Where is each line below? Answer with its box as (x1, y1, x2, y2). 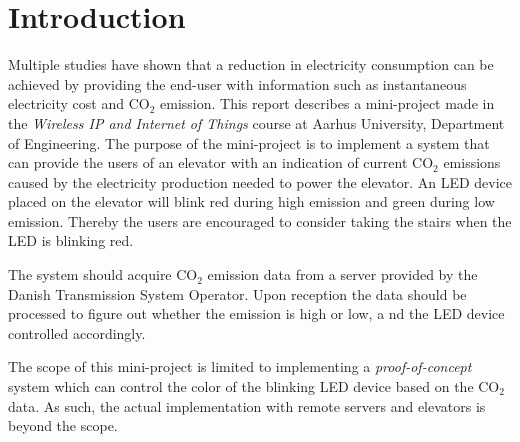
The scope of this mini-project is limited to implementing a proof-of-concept (8, 356, 472, 377)
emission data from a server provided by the (207, 264, 478, 285)
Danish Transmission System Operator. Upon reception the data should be (8, 283, 467, 304)
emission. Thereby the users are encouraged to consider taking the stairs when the (8, 210, 512, 231)
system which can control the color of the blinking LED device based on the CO (8, 376, 500, 397)
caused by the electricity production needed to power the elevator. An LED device (8, 171, 513, 192)
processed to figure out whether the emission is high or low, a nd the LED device (8, 303, 505, 324)
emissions (443, 152, 501, 173)
